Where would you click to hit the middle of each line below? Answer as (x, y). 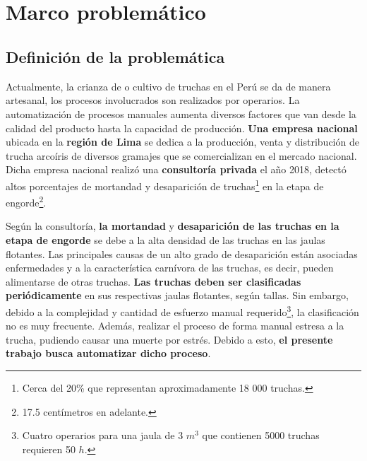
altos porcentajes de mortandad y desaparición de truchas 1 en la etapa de (165, 185)
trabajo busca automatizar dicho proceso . (108, 353)
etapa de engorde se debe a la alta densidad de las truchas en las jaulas (166, 240)
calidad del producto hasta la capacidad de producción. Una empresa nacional (182, 128)
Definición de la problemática (115, 56)
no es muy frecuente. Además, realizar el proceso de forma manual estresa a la (175, 326)
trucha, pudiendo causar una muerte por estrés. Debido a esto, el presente (169, 339)
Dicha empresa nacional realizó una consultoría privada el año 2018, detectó (176, 169)
